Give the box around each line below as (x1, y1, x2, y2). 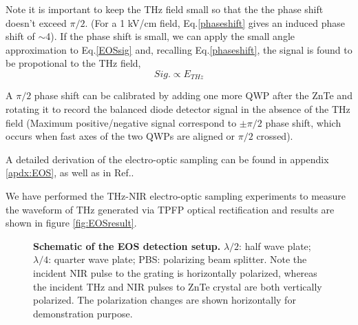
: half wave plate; (239, 238, 311, 253)
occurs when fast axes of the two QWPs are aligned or (6, 129, 235, 143)
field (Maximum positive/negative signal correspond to (6, 115, 237, 129)
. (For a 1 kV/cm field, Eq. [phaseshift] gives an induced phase (85, 15, 346, 30)
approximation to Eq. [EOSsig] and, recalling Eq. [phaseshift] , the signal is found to (6, 42, 352, 56)
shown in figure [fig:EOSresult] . (6, 216, 137, 230)
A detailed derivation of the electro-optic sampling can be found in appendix (6, 151, 329, 166)
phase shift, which (265, 115, 341, 129)
